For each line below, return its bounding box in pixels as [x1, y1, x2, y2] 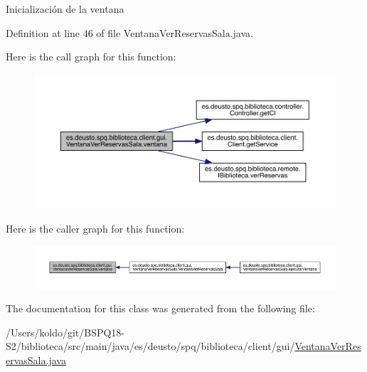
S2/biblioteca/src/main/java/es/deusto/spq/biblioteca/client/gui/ [6, 339, 295, 354]
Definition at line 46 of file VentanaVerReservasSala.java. [6, 25, 253, 40]
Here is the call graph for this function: [6, 49, 176, 64]
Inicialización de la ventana [6, 1, 124, 16]
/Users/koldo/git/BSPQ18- [6, 324, 125, 339]
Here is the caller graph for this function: [6, 220, 185, 235]
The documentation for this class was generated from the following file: [6, 301, 315, 316]
